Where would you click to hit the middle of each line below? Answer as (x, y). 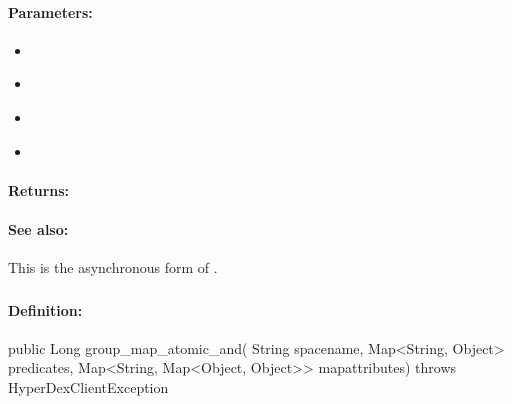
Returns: (39, 189)
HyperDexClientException (88, 387)
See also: (38, 228)
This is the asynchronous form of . (113, 267)
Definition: (45, 309)
